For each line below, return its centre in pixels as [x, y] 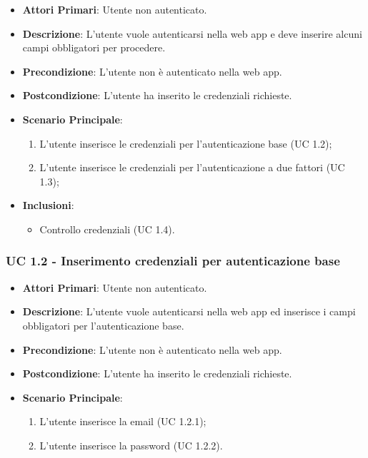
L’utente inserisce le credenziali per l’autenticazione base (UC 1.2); [186, 143]
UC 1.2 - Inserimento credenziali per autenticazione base [173, 261]
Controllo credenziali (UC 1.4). [107, 229]
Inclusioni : [48, 205]
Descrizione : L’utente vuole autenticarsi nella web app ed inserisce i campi [189, 311]
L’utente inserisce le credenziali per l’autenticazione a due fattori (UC [192, 167]
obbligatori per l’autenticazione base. [103, 325]
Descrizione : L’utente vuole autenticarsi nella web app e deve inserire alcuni [192, 33]
